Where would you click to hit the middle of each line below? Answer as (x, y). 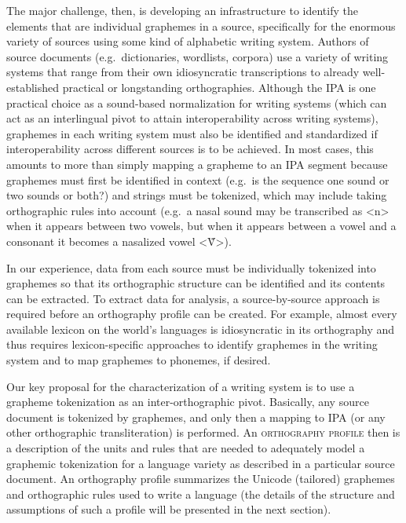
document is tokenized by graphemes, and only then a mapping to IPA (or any (196, 417)
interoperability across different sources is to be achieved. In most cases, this (190, 149)
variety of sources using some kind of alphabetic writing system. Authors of (188, 41)
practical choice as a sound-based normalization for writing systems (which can (197, 102)
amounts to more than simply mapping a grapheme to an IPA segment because (197, 164)
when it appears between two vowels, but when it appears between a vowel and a (201, 226)
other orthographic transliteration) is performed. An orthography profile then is (203, 432)
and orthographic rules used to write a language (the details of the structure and (201, 494)
